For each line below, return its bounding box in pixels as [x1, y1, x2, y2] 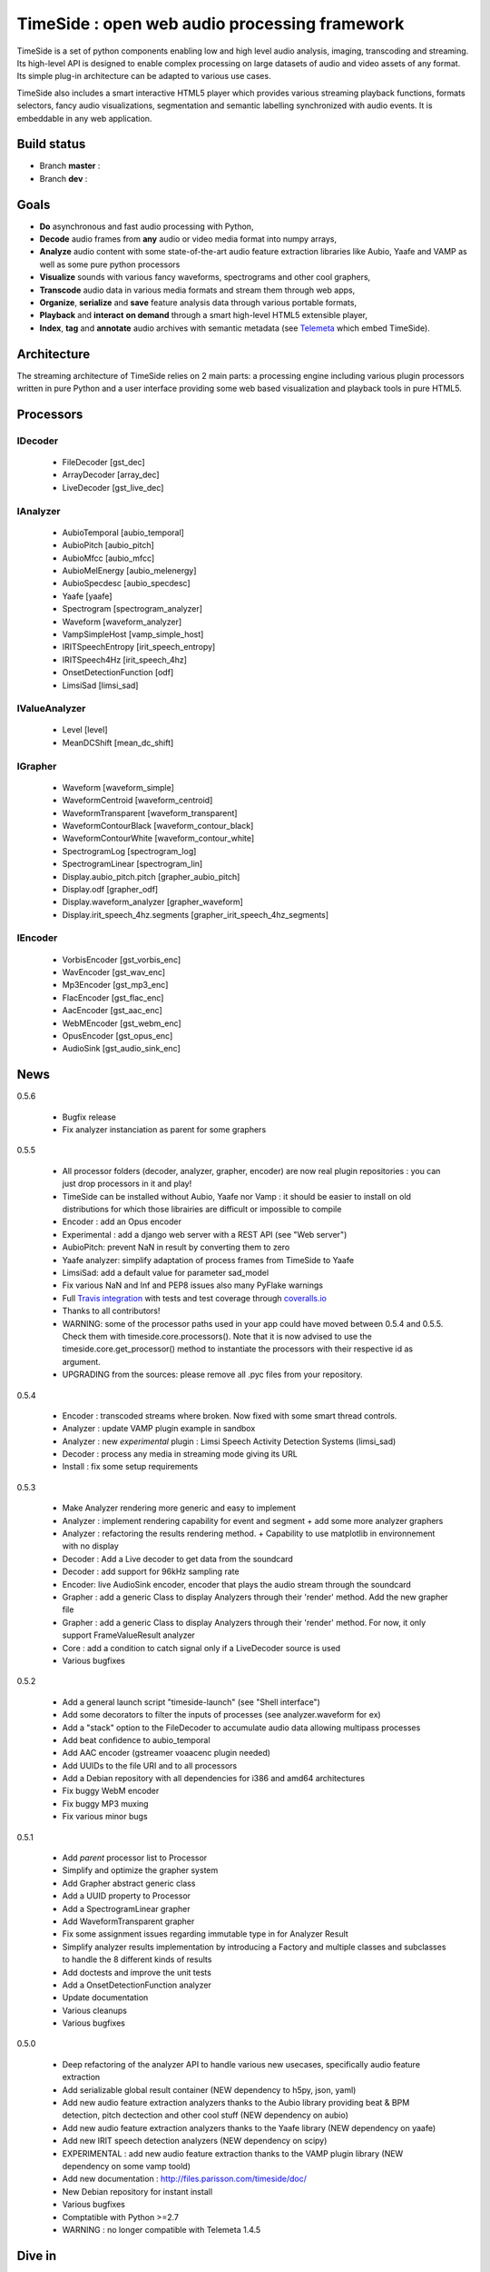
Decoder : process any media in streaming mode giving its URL [62, 1449, 299, 1460]
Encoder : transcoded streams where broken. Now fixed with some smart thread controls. [62, 1410, 397, 1421]
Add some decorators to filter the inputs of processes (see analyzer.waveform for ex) [62, 1709, 381, 1720]
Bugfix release [62, 1111, 117, 1122]
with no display [62, 1540, 120, 1551]
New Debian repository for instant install [62, 2186, 213, 2197]
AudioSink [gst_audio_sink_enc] [62, 1043, 181, 1054]
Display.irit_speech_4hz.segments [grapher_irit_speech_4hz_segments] [62, 909, 329, 920]
